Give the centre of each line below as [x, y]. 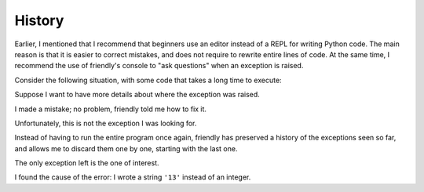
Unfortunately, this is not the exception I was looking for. [106, 123]
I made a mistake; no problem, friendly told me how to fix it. [111, 109]
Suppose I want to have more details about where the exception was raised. [137, 95]
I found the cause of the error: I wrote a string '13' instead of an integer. [133, 177]
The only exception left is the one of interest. [87, 163]
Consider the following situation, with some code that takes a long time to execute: [148, 80]
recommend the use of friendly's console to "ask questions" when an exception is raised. [159, 66]
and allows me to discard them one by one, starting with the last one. [126, 148]
